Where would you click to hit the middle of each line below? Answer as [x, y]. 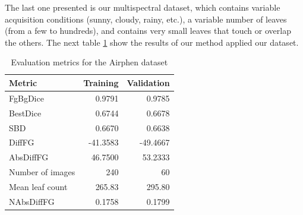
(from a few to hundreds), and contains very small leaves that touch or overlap [148, 31]
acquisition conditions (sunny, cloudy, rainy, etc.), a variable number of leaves [146, 19]
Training [101, 82]
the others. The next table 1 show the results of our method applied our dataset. [152, 42]
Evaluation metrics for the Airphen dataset [89, 62]
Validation [148, 82]
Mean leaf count [38, 186]
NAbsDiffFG [32, 201]
